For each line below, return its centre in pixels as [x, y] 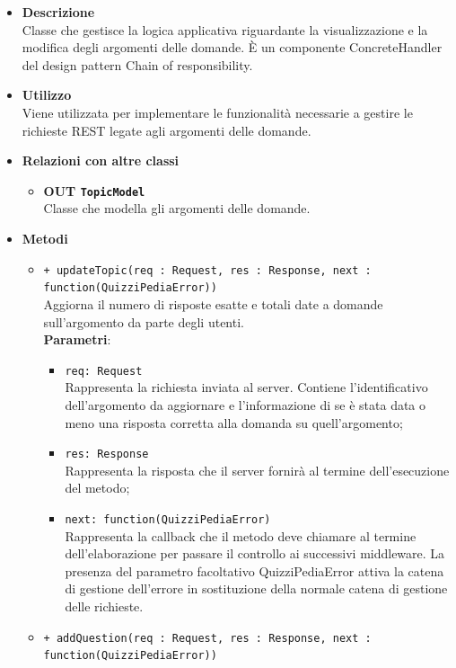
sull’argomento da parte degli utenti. [144, 321]
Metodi [45, 238]
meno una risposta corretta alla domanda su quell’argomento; [234, 422]
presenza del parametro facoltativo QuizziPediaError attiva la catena [254, 570]
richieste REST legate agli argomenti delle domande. [167, 130]
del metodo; [97, 488]
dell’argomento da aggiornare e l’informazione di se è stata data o [246, 404]
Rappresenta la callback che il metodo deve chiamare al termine [241, 535]
